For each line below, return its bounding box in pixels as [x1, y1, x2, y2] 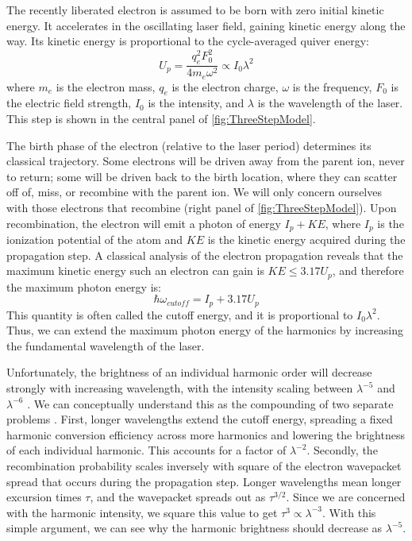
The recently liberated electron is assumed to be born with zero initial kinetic [6, 2, 384, 17]
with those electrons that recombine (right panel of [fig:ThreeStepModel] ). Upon [6, 199, 397, 215]
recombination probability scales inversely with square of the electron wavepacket [6, 458, 402, 473]
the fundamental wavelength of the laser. [6, 337, 205, 354]
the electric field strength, [6, 95, 132, 111]
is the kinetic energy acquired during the [207, 230, 406, 247]
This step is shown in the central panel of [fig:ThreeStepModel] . [6, 110, 316, 126]
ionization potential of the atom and [6, 230, 183, 247]
